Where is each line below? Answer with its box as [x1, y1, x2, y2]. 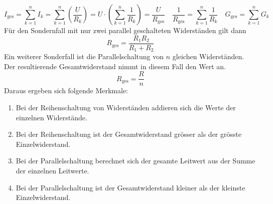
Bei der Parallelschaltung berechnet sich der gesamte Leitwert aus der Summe [16, 155, 255, 166]
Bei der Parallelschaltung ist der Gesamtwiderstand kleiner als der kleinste [16, 182, 245, 192]
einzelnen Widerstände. [16, 112, 87, 122]
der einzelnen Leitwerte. [16, 165, 89, 175]
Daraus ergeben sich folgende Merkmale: [4, 85, 128, 96]
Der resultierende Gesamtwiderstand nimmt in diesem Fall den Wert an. [4, 61, 226, 71]
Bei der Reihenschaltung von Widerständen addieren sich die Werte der [16, 102, 236, 112]
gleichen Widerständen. [172, 51, 244, 62]
